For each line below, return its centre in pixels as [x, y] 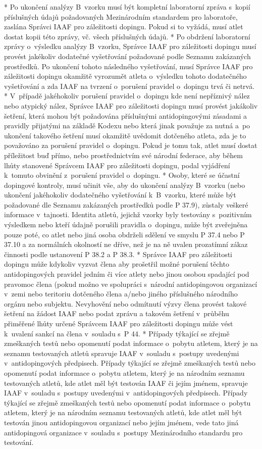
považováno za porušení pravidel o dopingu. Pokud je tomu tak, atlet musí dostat [131, 145]
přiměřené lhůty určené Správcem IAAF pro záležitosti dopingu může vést [119, 323]
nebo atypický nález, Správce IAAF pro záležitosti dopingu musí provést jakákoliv [131, 105]
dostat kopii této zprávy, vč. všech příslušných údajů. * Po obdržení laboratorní [127, 36]
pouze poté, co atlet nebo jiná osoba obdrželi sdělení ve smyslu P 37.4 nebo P [124, 234]
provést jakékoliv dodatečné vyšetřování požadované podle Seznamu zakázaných [127, 56]
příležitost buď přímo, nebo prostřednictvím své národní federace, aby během [124, 155]
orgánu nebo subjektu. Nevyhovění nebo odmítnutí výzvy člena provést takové [125, 303]
